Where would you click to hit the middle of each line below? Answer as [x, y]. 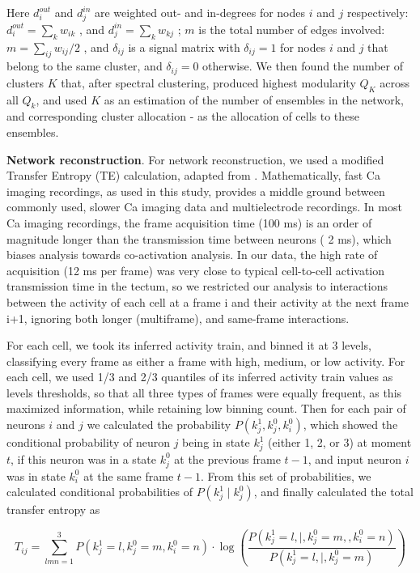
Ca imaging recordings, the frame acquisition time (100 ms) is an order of [189, 222]
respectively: [378, 12]
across [395, 82]
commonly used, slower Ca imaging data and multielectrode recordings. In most [204, 207]
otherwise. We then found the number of [303, 66]
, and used [62, 99]
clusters [25, 82]
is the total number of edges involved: [292, 29]
